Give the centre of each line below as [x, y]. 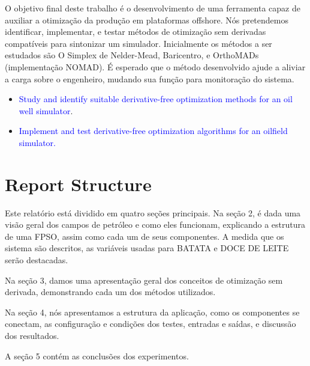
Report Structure [78, 184]
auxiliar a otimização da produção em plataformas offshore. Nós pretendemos [147, 20]
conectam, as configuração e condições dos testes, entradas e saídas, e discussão [151, 324]
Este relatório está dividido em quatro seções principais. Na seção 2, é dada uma [153, 212]
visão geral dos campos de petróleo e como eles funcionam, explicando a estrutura [155, 224]
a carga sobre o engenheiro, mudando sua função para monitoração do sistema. [150, 78]
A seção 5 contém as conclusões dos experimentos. [97, 355]
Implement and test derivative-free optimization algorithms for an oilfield [153, 131]
